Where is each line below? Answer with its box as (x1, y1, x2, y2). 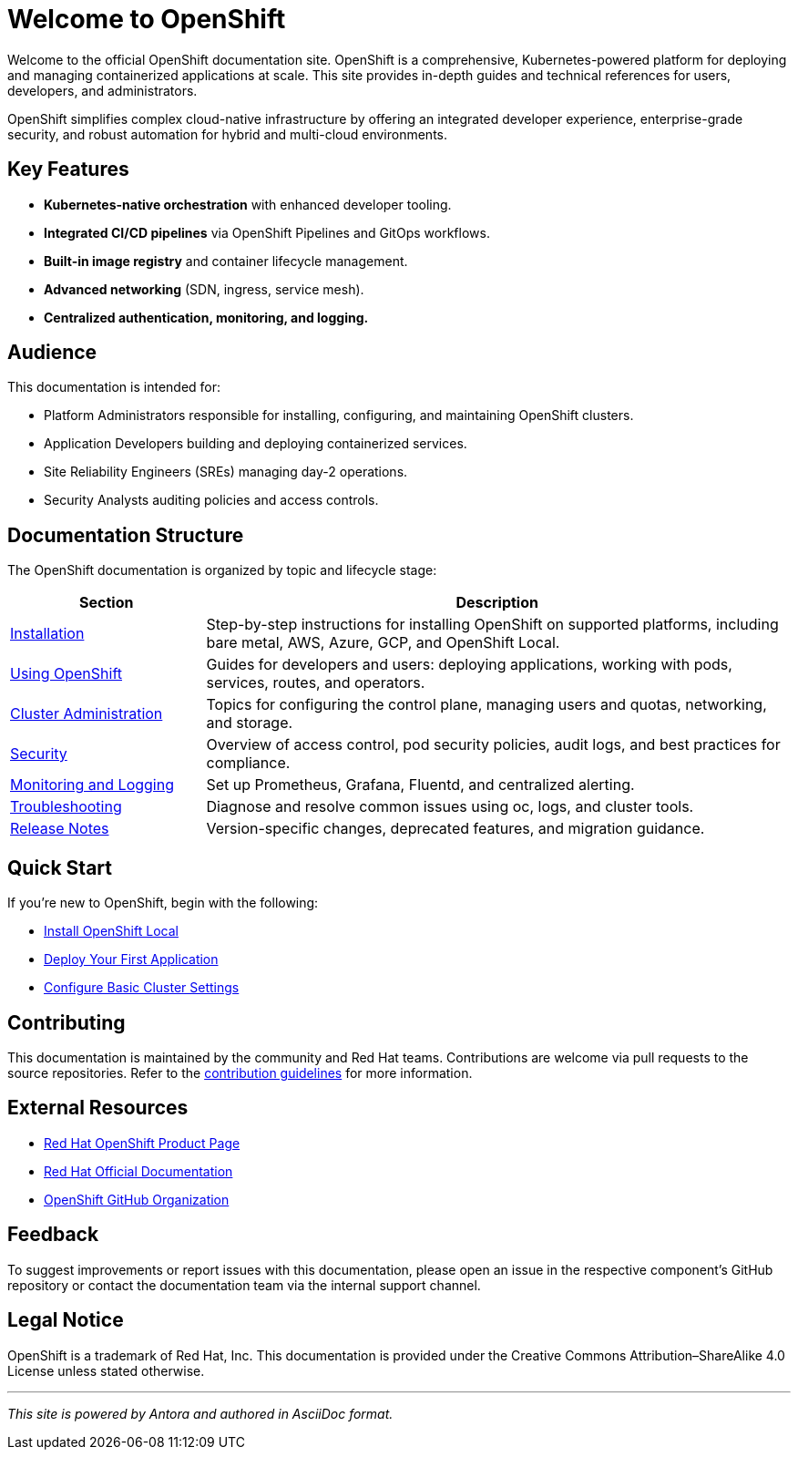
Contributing (7, 1011, 126, 1034)
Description (455, 593, 538, 612)
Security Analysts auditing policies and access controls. (44, 492, 379, 508)
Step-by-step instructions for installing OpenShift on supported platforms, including (206, 615, 779, 634)
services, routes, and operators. (206, 673, 425, 693)
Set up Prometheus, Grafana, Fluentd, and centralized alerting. (206, 775, 635, 795)
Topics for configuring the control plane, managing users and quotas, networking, (206, 695, 767, 714)
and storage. (206, 713, 293, 733)
